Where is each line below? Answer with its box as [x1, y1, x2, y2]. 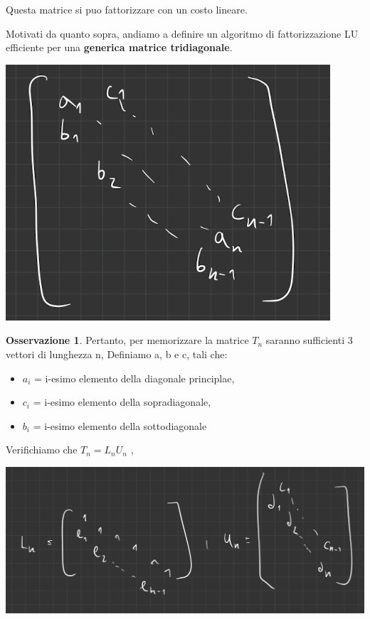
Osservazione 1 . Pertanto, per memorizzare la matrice [6, 333, 249, 348]
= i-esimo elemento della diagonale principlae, [34, 370, 235, 385]
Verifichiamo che [6, 442, 78, 457]
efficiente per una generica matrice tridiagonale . [6, 40, 233, 55]
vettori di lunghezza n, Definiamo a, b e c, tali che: [6, 346, 228, 361]
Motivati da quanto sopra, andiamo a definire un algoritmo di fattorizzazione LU [6, 26, 359, 41]
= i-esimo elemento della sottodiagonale [33, 418, 207, 433]
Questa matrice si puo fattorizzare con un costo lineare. [6, 2, 248, 16]
